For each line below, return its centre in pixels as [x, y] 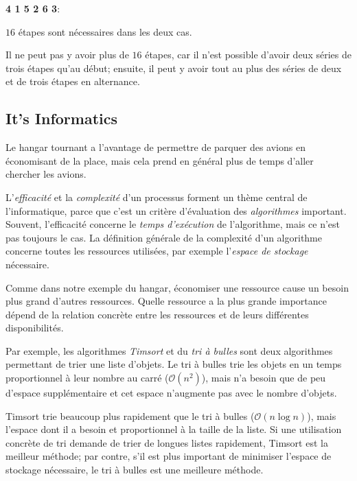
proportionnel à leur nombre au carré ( [87, 378]
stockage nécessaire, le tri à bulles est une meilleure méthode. [135, 470]
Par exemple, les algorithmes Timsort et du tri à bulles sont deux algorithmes [169, 350]
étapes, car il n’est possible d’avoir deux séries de [248, 55]
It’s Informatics [62, 118]
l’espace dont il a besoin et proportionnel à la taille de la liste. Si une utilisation [174, 429]
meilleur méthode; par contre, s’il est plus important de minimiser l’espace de [169, 456]
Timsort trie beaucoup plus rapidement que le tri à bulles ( [130, 415]
